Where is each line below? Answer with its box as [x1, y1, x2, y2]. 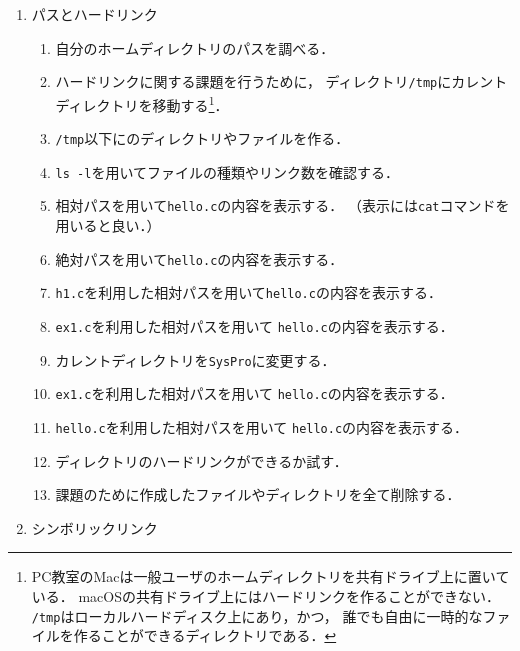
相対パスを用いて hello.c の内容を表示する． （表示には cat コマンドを [55, 195, 510, 216]
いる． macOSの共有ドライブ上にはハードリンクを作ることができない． [31, 585, 501, 606]
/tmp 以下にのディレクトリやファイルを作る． [55, 128, 350, 149]
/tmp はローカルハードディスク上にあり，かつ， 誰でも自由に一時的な [31, 605, 483, 626]
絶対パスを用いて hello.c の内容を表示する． [55, 248, 344, 269]
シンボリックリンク [31, 517, 158, 538]
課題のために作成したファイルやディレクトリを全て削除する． [55, 484, 461, 505]
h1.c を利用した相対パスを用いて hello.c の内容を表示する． [55, 282, 442, 303]
